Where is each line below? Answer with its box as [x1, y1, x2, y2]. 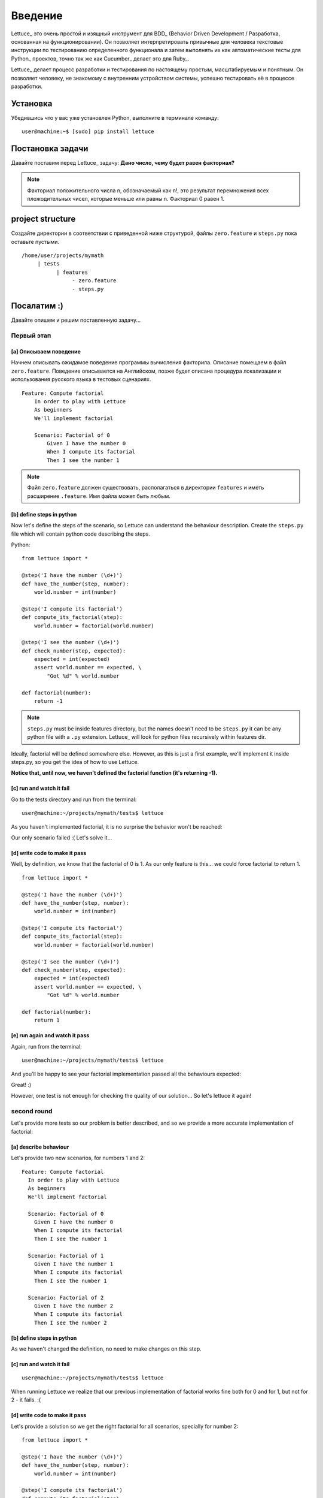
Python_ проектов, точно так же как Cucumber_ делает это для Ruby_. [11, 55, 190, 62]
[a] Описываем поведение [11, 348, 81, 355]
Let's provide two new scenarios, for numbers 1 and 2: [11, 1154, 145, 1162]
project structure [11, 214, 76, 224]
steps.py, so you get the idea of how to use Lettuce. [11, 759, 139, 765]
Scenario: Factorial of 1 [28, 1252, 104, 1259]
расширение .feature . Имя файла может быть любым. [27, 492, 170, 500]
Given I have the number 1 [33, 1260, 114, 1267]
